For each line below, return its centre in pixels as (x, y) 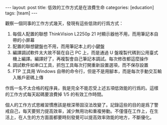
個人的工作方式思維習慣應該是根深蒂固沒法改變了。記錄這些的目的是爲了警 (82, 105)
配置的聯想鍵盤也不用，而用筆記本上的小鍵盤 (58, 46)
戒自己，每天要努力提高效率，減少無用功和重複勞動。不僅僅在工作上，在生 (82, 111)
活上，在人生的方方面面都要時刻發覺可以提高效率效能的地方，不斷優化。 (79, 117)
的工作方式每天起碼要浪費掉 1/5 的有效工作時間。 (55, 94)
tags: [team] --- (21, 13)
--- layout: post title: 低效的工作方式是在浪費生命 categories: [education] (79, 7)
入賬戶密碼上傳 (28, 77)
